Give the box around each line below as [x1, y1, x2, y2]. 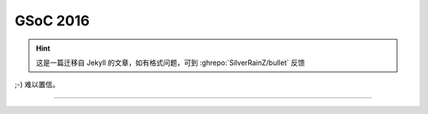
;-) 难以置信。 [14, 80, 59, 89]
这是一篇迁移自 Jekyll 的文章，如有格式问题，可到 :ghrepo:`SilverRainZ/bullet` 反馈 [36, 58, 305, 67]
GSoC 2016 [14, 12, 90, 29]
